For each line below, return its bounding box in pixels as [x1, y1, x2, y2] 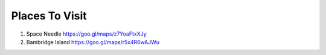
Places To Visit [11, 9, 87, 22]
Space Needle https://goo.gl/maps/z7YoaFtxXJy [26, 30, 147, 37]
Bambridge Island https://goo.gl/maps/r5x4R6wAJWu [26, 38, 160, 45]
